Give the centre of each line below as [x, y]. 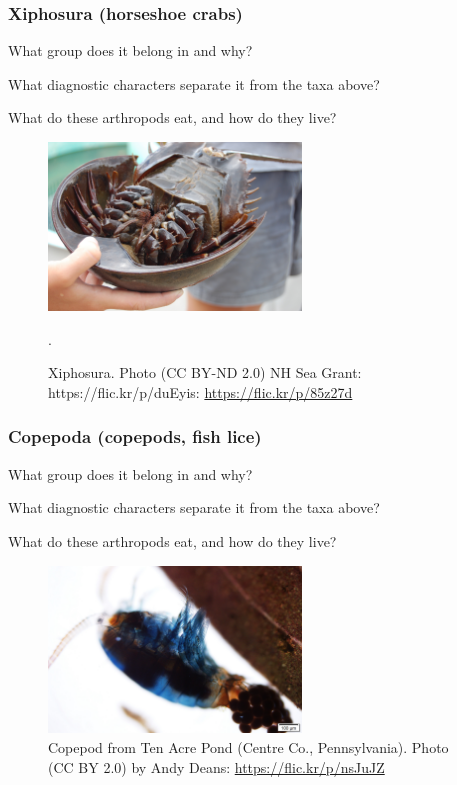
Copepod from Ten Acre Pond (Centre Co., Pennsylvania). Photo [248, 746]
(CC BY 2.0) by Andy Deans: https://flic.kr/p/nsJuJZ [216, 766]
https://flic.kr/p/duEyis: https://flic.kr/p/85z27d [200, 391]
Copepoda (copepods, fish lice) [135, 436]
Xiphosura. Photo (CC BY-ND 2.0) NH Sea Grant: [205, 372]
